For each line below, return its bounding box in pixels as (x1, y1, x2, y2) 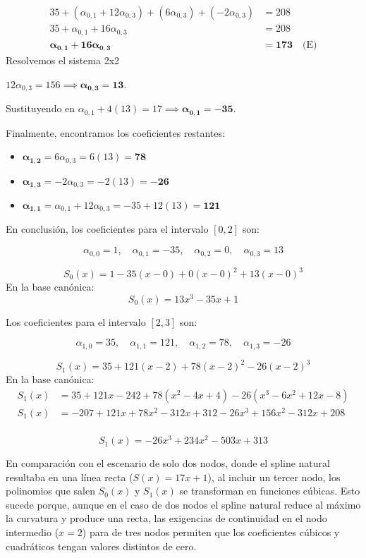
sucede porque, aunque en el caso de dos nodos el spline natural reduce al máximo (6, 497, 361, 511)
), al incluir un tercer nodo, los (207, 469, 341, 484)
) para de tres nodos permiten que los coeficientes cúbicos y (82, 525, 340, 540)
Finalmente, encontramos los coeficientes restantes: (6, 125, 225, 140)
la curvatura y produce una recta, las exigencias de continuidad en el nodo (6, 511, 327, 526)
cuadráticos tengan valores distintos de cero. (6, 538, 197, 553)
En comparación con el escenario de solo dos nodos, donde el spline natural (6, 456, 330, 471)
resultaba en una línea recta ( (6, 469, 133, 484)
